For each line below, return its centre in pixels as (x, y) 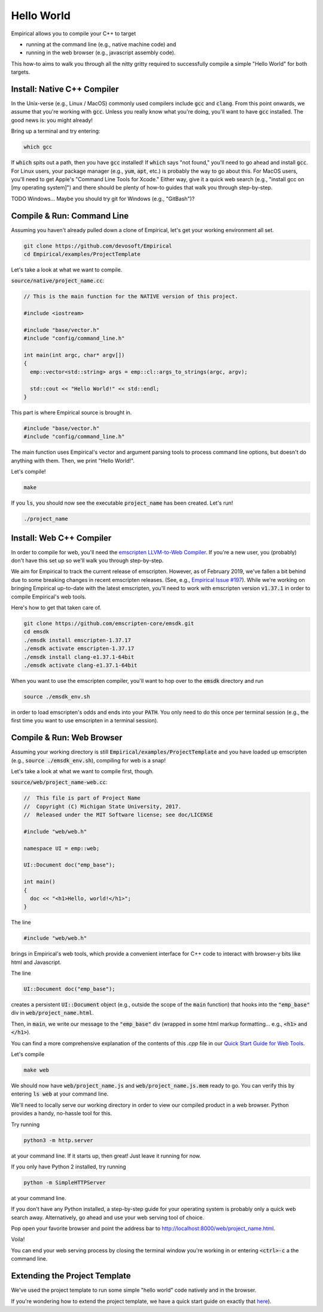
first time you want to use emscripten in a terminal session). (85, 721)
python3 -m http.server (59, 1140)
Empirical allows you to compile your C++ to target (74, 33)
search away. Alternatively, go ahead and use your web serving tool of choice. (108, 1218)
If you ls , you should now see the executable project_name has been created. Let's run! (122, 503)
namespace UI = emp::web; (62, 848)
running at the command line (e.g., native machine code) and (101, 44)
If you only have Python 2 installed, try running (68, 1167)
